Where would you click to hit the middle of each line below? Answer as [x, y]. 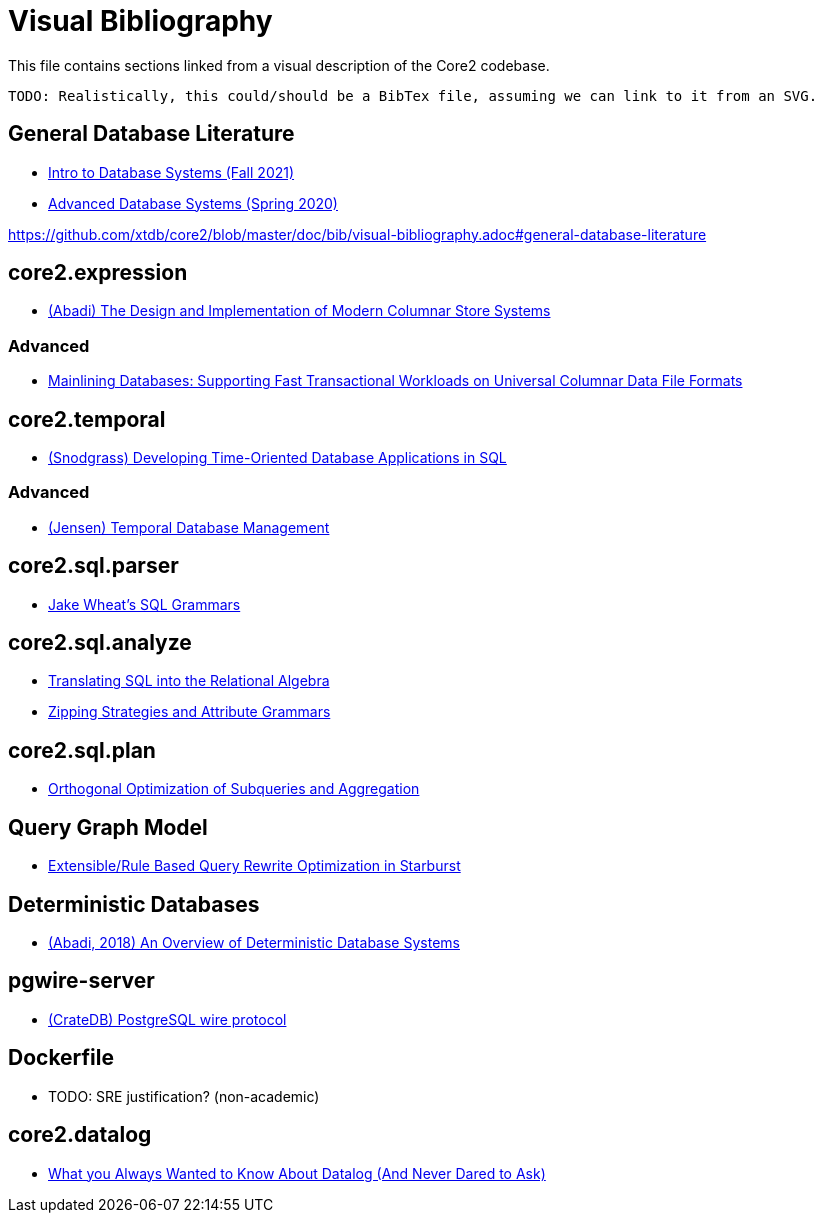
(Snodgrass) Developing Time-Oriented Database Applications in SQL [277, 458]
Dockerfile [61, 1058]
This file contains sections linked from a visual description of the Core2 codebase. [279, 65]
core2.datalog [80, 1135]
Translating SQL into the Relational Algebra [189, 681]
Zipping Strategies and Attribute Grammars [189, 712]
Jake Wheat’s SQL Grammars [144, 604]
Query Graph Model [108, 827]
